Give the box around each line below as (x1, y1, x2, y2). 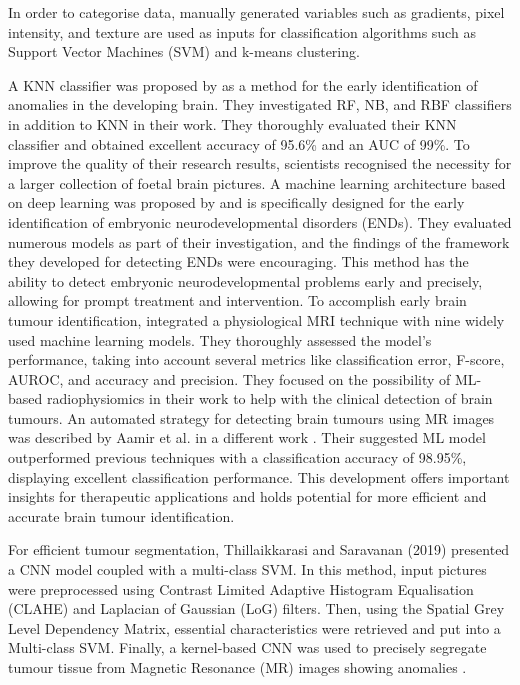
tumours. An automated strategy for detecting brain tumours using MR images (8, 407, 495, 428)
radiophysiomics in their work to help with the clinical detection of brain (46, 388, 493, 409)
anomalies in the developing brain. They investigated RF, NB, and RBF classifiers (8, 94, 512, 115)
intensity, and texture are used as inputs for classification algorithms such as (8, 21, 476, 42)
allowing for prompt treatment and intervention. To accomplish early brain (8, 290, 467, 311)
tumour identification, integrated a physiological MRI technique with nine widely (8, 309, 505, 330)
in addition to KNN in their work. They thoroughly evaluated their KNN (8, 113, 457, 134)
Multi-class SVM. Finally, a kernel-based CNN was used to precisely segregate (8, 637, 487, 658)
